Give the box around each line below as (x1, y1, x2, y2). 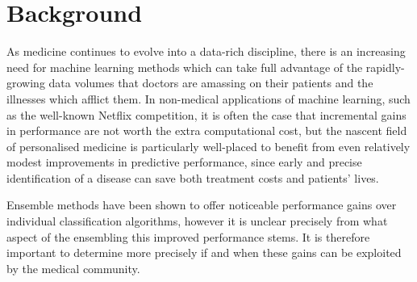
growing (6, 74, 45, 91)
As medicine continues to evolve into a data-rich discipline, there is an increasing (6, 43, 406, 60)
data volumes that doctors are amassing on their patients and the (48, 74, 373, 91)
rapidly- (365, 58, 405, 75)
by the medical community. (6, 259, 140, 276)
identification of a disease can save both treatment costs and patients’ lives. (6, 169, 379, 186)
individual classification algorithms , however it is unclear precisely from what (6, 213, 388, 229)
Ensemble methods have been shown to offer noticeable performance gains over (6, 196, 397, 213)
